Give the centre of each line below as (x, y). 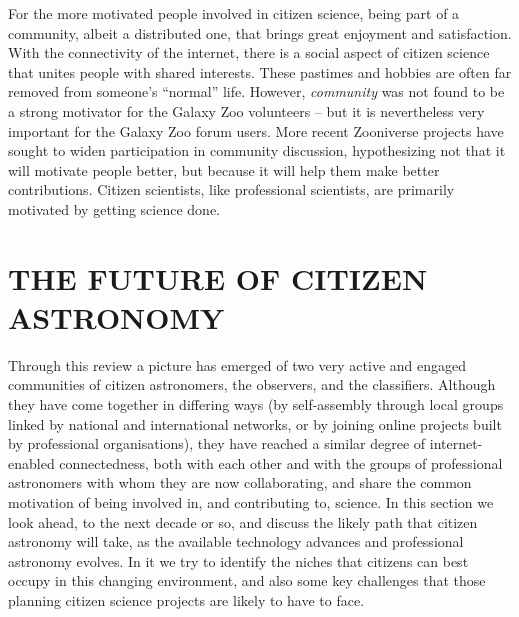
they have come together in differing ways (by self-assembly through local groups (256, 404)
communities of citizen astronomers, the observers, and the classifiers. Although (252, 384)
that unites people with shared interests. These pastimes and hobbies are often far (260, 71)
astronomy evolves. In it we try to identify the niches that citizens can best (238, 560)
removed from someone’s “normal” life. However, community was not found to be (256, 91)
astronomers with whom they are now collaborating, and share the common (240, 482)
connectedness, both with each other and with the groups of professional (281, 462)
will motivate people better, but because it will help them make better (224, 169)
